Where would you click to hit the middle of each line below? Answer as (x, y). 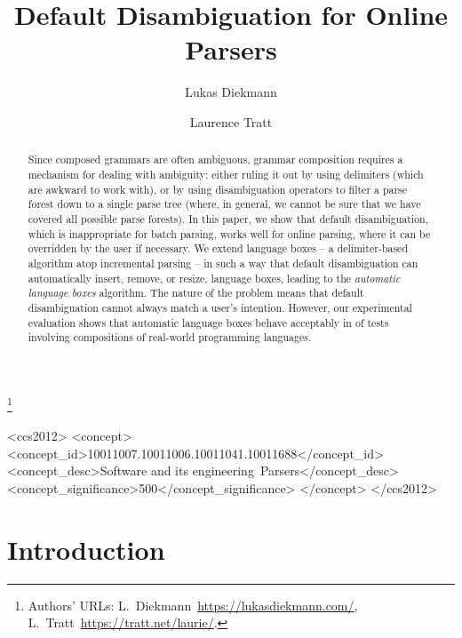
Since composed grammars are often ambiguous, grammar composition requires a (215, 159)
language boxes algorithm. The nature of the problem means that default (196, 293)
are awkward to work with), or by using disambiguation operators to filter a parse (218, 189)
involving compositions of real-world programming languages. (170, 337)
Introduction (86, 549)
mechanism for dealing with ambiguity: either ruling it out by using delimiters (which (226, 174)
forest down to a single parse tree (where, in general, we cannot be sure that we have (224, 204)
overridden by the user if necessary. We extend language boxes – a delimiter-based (218, 248)
